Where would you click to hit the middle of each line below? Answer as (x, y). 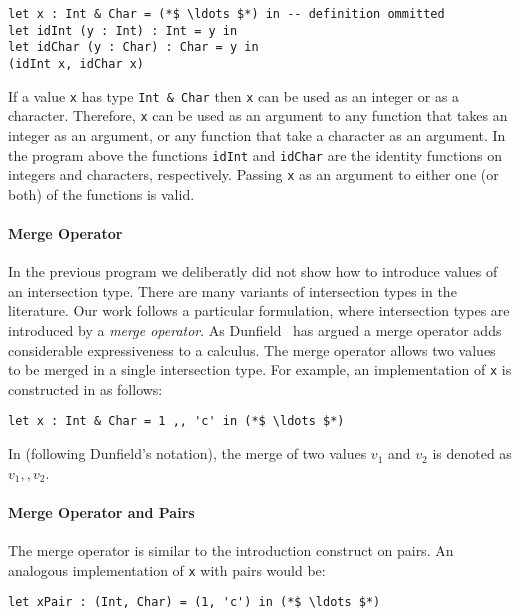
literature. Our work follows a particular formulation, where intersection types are (259, 310)
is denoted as (472, 453)
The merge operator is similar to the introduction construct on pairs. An (231, 550)
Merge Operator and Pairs (101, 511)
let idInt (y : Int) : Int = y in (123, 30)
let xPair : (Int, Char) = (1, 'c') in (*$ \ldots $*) (194, 602)
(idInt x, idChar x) (76, 63)
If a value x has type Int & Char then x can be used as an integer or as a (234, 95)
